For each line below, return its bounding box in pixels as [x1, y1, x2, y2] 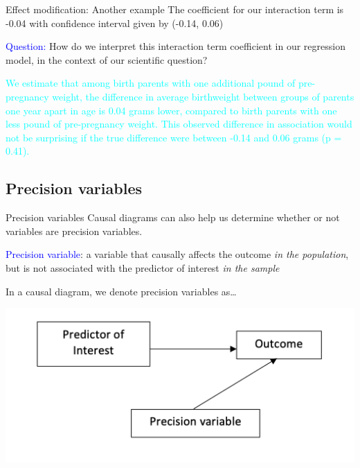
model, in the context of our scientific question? [6, 52, 208, 67]
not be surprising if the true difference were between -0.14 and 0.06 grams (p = [6, 130, 342, 144]
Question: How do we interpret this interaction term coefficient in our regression [6, 39, 345, 53]
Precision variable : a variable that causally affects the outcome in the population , [6, 247, 349, 261]
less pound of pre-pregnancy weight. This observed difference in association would [6, 116, 352, 131]
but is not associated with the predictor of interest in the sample [6, 260, 280, 275]
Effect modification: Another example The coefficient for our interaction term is [6, 2, 344, 16]
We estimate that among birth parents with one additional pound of [6, 76, 296, 90]
